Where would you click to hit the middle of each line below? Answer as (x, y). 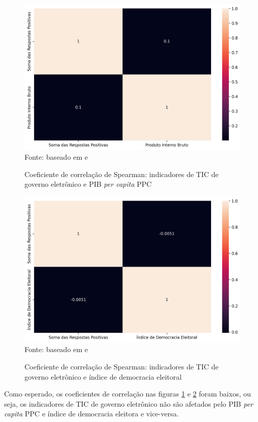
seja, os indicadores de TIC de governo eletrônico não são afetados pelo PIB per (129, 403)
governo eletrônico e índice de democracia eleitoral (103, 376)
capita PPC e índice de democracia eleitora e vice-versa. (92, 414)
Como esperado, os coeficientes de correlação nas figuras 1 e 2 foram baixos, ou (127, 394)
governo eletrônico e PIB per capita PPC (88, 184)
